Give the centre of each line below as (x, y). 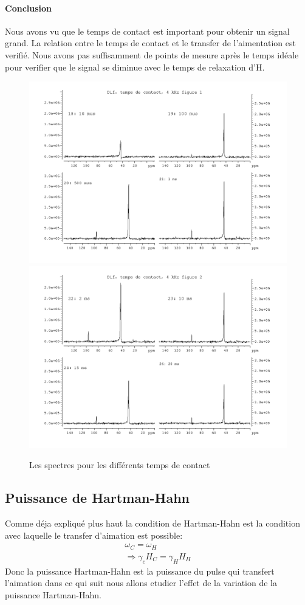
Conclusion (29, 8)
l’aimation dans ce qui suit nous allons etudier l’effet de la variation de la (141, 583)
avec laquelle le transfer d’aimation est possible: (94, 535)
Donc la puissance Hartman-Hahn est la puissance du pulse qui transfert (140, 571)
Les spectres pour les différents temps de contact (120, 465)
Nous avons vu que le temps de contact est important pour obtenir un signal (147, 31)
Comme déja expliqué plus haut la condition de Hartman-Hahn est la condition (152, 523)
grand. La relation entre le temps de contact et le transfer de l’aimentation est (150, 43)
